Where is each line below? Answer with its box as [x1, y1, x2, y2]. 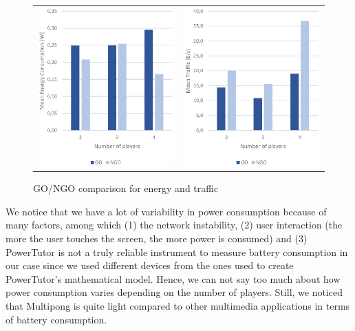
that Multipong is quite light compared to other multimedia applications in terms [6, 298, 350, 312]
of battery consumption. [6, 312, 107, 326]
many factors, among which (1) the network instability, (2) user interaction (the [6, 217, 343, 232]
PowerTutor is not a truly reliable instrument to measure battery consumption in [6, 244, 348, 259]
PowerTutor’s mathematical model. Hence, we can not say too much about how [6, 271, 341, 286]
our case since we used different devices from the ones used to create [6, 258, 294, 273]
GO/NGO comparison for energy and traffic [33, 181, 219, 195]
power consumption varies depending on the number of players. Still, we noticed [6, 285, 343, 299]
